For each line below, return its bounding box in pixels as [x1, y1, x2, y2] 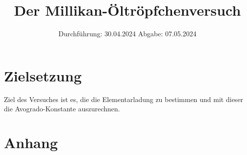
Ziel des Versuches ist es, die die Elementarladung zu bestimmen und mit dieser [4, 94, 244, 104]
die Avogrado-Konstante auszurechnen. [4, 103, 120, 114]
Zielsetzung [4, 65, 82, 85]
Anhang [4, 132, 58, 153]
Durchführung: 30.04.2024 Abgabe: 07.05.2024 [58, 28, 197, 39]
